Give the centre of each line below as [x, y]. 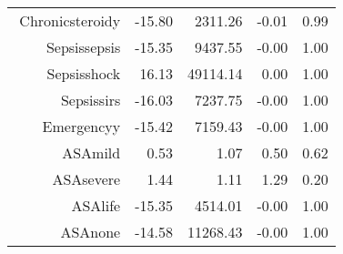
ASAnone [91, 232]
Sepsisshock [84, 73]
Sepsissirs [91, 100]
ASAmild [91, 152]
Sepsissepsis [83, 47]
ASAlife [96, 205]
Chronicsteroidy [70, 20]
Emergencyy [81, 126]
